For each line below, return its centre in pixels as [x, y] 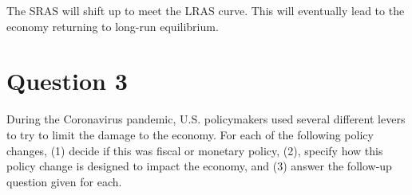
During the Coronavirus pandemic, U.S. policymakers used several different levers [206, 119]
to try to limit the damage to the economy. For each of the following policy [190, 134]
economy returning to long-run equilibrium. [113, 26]
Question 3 [67, 81]
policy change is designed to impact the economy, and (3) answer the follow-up [199, 166]
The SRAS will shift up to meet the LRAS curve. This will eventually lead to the [206, 10]
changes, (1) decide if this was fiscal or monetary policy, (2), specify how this [195, 150]
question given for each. [64, 181]
